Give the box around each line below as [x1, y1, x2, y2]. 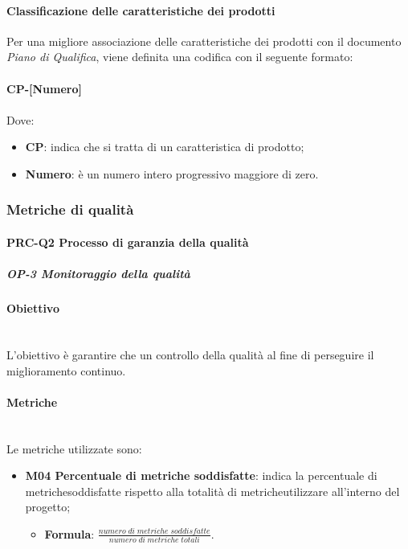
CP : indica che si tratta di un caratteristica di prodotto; [25, 138, 304, 155]
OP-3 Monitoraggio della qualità [6, 265, 190, 282]
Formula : [44, 525, 95, 542]
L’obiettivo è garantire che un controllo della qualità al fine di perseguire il [6, 346, 374, 363]
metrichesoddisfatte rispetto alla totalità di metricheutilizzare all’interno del [25, 482, 400, 499]
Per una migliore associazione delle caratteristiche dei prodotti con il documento [6, 32, 402, 49]
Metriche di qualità [6, 199, 134, 219]
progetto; [25, 498, 71, 515]
